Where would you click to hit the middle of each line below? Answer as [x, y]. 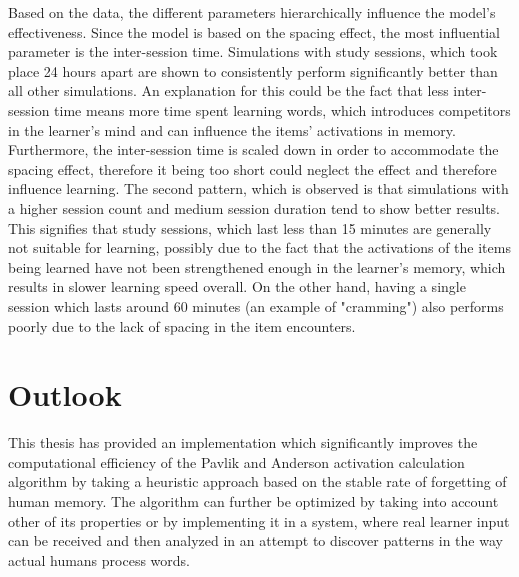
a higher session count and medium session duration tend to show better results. [254, 207]
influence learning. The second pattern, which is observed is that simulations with [258, 188]
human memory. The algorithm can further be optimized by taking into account [253, 501]
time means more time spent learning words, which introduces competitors [282, 109]
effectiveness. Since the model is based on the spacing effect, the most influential [254, 31]
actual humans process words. [99, 559]
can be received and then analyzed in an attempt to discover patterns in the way [255, 540]
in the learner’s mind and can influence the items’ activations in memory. [232, 129]
